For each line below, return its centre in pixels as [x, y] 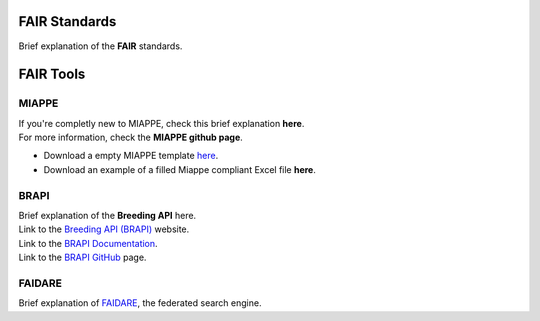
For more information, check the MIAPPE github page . [131, 137]
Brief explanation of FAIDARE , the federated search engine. [140, 303]
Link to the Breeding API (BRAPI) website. [104, 229]
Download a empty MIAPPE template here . [131, 156]
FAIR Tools [52, 74]
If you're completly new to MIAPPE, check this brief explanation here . [161, 123]
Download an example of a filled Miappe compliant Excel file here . [180, 169]
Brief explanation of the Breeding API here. [107, 215]
